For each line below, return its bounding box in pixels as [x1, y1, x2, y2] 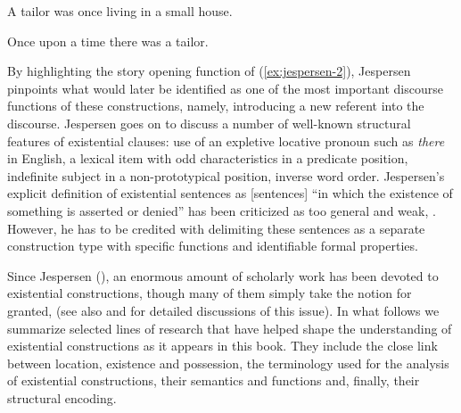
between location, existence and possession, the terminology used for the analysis [7, 353, 449, 372]
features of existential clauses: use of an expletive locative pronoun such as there [7, 131, 445, 150]
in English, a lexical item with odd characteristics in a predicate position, [7, 149, 408, 168]
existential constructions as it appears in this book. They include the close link [7, 336, 438, 355]
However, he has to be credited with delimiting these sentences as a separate [7, 219, 425, 237]
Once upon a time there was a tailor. [7, 31, 209, 50]
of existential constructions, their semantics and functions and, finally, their [7, 371, 420, 390]
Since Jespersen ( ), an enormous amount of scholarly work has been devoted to [7, 266, 439, 285]
